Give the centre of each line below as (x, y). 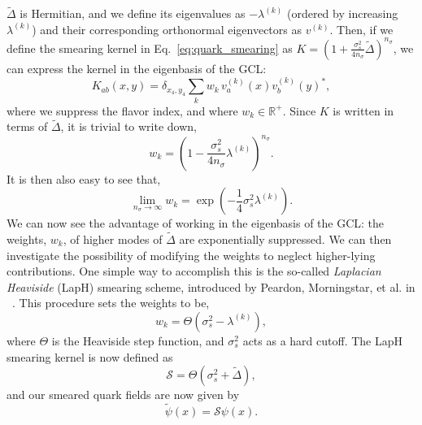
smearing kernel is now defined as (90, 356)
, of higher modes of (113, 239)
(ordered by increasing (342, 13)
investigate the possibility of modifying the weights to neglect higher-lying (191, 255)
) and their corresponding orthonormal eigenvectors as (167, 29)
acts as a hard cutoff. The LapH (323, 340)
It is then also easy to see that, (84, 178)
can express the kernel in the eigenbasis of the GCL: (137, 68)
